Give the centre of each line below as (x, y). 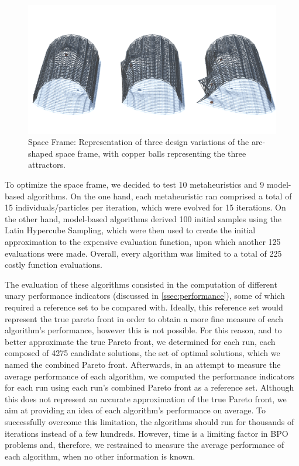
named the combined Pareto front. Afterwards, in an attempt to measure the (143, 364)
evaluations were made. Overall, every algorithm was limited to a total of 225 (143, 253)
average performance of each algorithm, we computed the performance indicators (149, 376)
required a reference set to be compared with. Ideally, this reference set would (144, 307)
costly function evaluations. (54, 265)
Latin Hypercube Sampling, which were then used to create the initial (130, 230)
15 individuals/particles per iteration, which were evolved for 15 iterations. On (145, 207)
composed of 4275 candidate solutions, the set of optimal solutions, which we (142, 353)
